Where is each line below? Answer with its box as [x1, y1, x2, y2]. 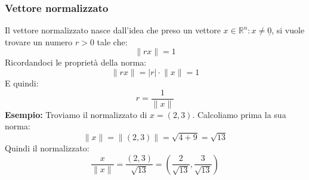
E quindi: [5, 77, 39, 89]
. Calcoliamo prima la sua [192, 108, 286, 120]
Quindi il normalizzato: [5, 142, 89, 154]
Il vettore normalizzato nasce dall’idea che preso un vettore [5, 24, 221, 36]
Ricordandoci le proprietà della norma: [5, 56, 147, 69]
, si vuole [271, 24, 305, 36]
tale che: [97, 35, 128, 48]
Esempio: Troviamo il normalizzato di [5, 108, 147, 120]
